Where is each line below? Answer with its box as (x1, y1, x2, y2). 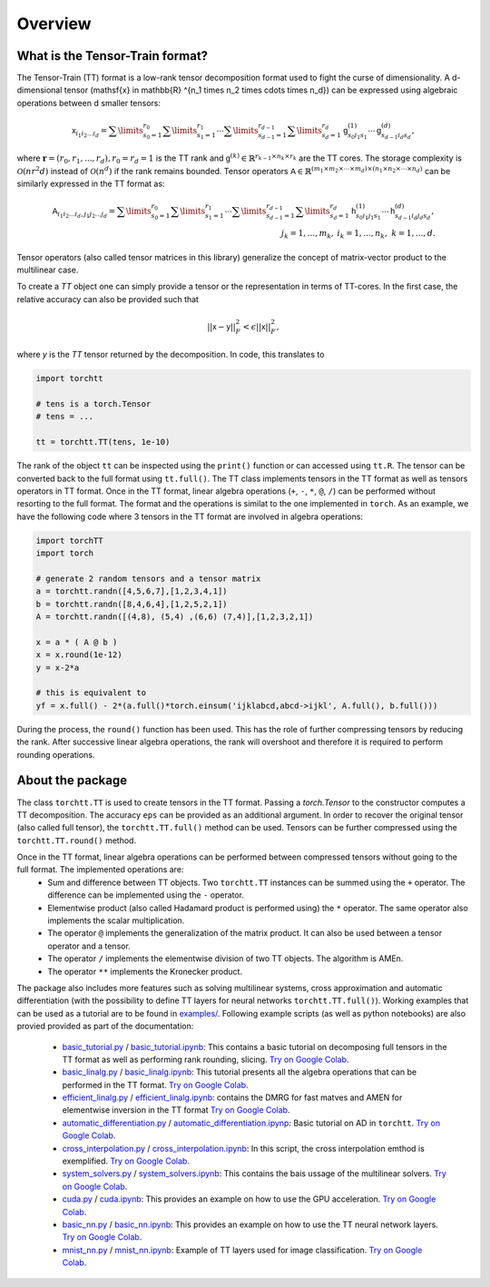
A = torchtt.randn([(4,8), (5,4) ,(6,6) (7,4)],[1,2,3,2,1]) (35, 612, 314, 622)
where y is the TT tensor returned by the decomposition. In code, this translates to (16, 349, 325, 360)
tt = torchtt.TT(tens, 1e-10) (35, 437, 171, 447)
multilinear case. (16, 264, 79, 275)
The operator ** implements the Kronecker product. (47, 966, 243, 977)
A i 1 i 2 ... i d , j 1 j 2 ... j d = (52, 206, 116, 220)
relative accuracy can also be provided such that (16, 293, 200, 304)
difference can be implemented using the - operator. (47, 889, 245, 900)
